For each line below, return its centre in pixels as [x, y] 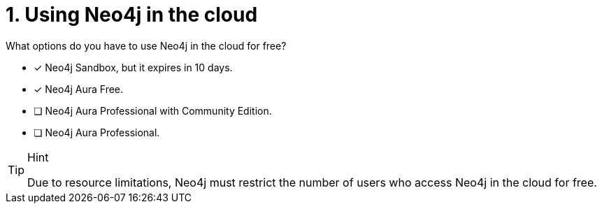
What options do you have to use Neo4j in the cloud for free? [146, 45]
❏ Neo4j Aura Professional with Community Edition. [153, 110]
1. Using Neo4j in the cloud [132, 15]
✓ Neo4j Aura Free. [79, 89]
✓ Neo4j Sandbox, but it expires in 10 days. [133, 67]
